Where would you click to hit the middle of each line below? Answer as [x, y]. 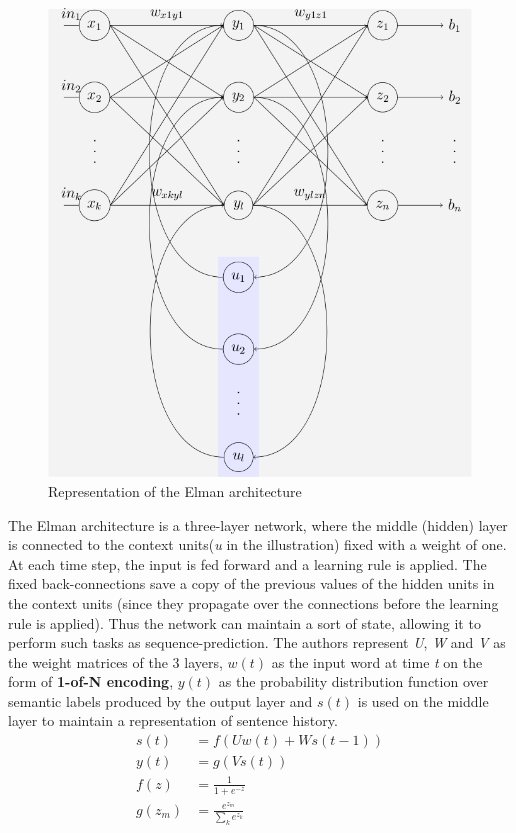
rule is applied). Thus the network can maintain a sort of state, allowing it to [244, 622]
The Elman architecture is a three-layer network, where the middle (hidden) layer [258, 524]
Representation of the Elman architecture [175, 490]
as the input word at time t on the [377, 661]
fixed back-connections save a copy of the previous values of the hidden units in [251, 583]
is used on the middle [423, 700]
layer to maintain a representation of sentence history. [173, 720]
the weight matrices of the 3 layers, [115, 661]
